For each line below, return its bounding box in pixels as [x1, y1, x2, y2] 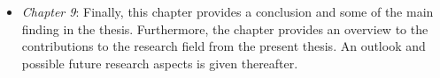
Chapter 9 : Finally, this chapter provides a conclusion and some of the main [21, 3, 434, 20]
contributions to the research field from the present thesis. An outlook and [21, 37, 426, 55]
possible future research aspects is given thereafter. [21, 53, 298, 72]
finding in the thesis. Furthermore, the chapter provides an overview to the [21, 19, 428, 38]
